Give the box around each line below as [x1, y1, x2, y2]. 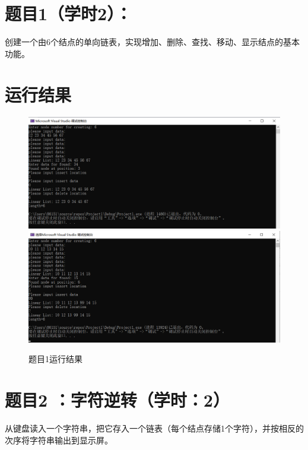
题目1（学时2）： [5, 1, 132, 26]
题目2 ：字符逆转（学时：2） [5, 388, 230, 412]
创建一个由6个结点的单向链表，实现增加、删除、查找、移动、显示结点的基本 [5, 36, 300, 48]
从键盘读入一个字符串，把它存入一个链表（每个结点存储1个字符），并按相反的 [5, 422, 304, 435]
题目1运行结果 [28, 353, 82, 365]
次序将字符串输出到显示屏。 [5, 433, 113, 446]
